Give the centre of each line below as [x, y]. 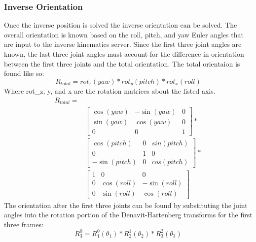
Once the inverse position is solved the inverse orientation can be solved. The [121, 25]
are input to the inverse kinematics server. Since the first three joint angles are [123, 44]
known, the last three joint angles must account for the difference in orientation [124, 54]
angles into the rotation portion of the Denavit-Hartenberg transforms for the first [128, 215]
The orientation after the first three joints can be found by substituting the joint [126, 205]
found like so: [24, 73]
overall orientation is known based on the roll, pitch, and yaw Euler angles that [124, 34]
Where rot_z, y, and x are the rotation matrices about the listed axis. [110, 91]
